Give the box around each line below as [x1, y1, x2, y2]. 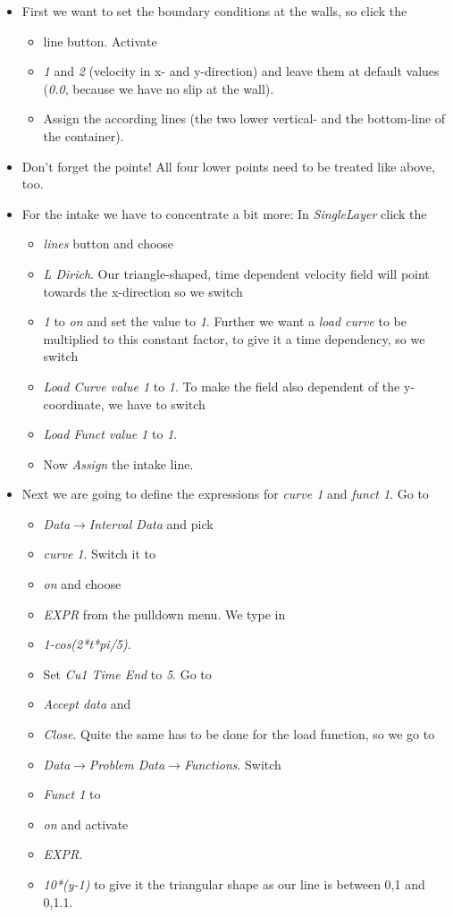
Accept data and [43, 694, 131, 713]
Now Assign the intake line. [43, 454, 194, 473]
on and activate [43, 814, 129, 833]
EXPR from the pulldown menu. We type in [43, 604, 286, 623]
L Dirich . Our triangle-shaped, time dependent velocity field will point [43, 264, 430, 282]
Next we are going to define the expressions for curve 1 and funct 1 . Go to [21, 484, 429, 503]
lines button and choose [43, 234, 174, 253]
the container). [43, 126, 124, 145]
